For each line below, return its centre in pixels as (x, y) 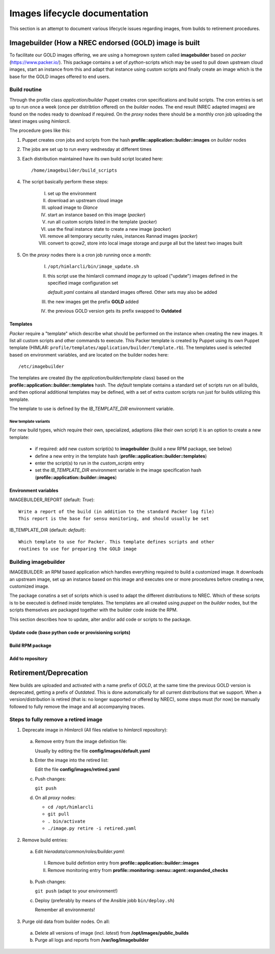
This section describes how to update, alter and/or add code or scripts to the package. (100, 619)
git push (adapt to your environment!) (76, 891)
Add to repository (29, 658)
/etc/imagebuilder (42, 366)
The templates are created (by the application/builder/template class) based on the (97, 378)
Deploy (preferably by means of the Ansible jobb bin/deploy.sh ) (105, 900)
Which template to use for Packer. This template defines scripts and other (117, 542)
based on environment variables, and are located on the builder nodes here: (89, 355)
